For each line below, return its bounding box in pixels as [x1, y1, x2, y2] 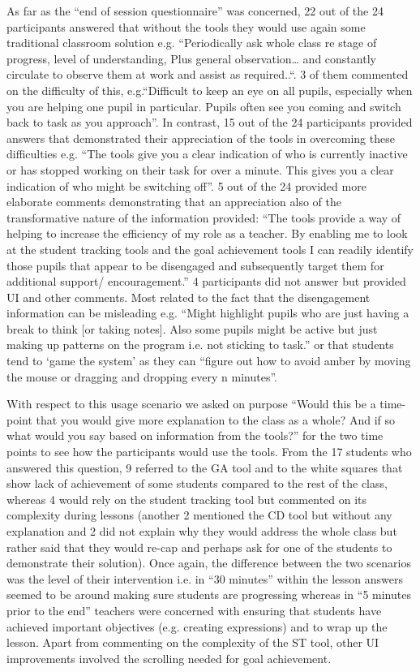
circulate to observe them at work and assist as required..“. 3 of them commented [6, 66, 409, 83]
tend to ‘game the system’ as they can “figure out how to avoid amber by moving [6, 352, 411, 369]
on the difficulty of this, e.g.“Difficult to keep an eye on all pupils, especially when [6, 81, 413, 98]
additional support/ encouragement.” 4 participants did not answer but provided [6, 273, 406, 290]
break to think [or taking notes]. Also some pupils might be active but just [6, 320, 378, 337]
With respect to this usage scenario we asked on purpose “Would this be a [6, 395, 376, 412]
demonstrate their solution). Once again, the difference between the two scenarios [6, 554, 411, 571]
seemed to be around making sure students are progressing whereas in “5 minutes [6, 586, 411, 603]
